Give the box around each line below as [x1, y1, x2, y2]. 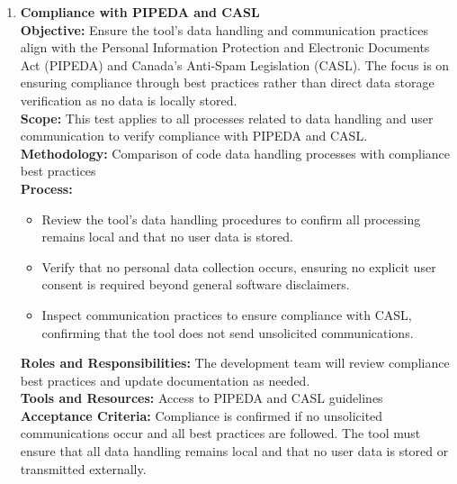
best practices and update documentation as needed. [20, 370, 310, 389]
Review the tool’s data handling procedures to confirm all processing [41, 209, 421, 228]
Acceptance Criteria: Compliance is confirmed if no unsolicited [20, 406, 383, 425]
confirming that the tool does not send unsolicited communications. [41, 323, 414, 342]
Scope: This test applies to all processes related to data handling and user [20, 108, 434, 127]
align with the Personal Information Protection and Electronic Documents [20, 38, 430, 57]
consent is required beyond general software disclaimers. [41, 275, 350, 294]
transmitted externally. [20, 459, 147, 478]
